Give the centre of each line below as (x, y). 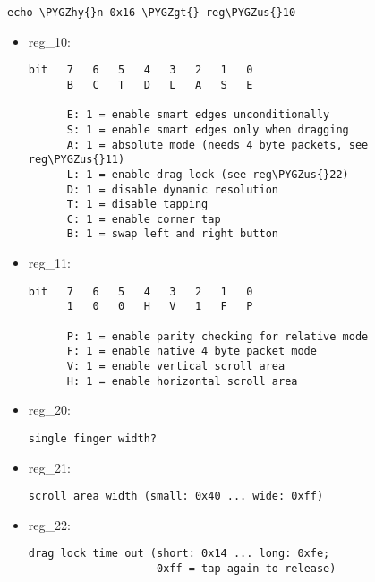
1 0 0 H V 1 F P (160, 307)
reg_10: (49, 41)
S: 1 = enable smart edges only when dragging (208, 129)
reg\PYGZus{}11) (77, 160)
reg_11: (49, 263)
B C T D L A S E (160, 85)
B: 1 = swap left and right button (172, 234)
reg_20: (49, 410)
